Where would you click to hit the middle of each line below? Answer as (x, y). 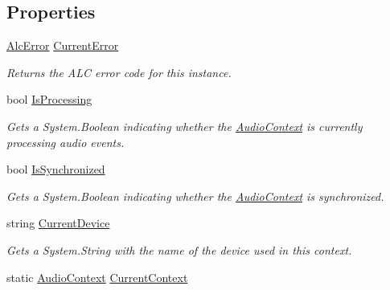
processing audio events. (66, 142)
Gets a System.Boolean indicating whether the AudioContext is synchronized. (195, 196)
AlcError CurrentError (63, 45)
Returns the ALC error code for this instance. (119, 72)
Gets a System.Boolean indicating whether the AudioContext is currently (185, 126)
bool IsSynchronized (56, 169)
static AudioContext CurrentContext (97, 277)
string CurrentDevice (58, 223)
